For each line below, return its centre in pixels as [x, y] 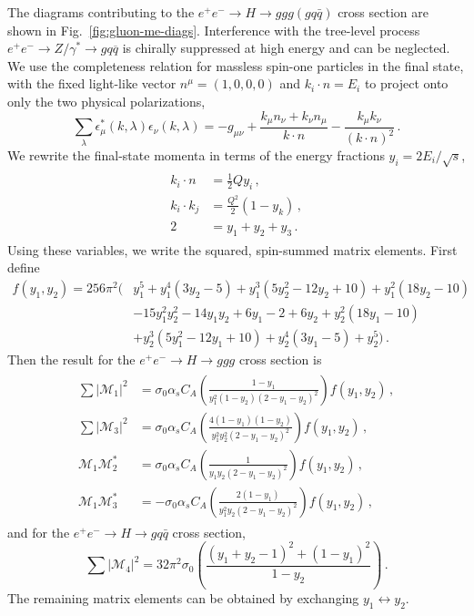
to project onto [406, 83]
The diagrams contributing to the [101, 12]
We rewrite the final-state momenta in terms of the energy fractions [196, 154]
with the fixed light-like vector [92, 83]
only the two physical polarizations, [106, 101]
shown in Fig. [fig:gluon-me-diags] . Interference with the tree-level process [214, 30]
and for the [39, 532]
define [24, 267]
